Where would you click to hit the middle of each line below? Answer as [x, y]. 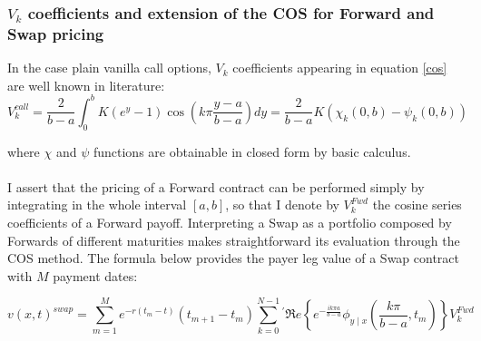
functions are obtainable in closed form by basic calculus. [252, 151]
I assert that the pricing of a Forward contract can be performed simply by [216, 186]
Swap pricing [56, 33]
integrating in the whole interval [97, 205]
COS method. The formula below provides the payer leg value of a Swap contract [233, 258]
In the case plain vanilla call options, [109, 68]
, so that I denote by [282, 205]
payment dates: [95, 275]
